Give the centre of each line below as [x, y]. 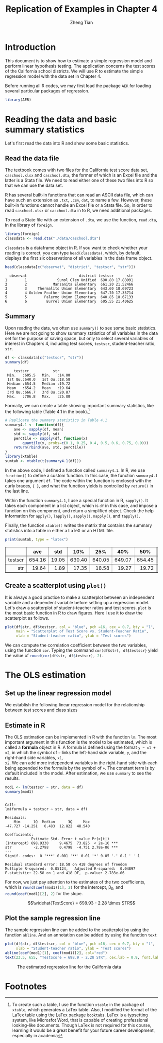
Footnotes [26, 987]
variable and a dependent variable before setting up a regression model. [77, 602]
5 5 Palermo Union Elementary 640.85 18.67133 [69, 297]
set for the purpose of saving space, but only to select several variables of [79, 338]
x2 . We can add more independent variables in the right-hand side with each [81, 763]
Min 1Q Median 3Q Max [52, 822]
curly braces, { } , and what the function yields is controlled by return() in [79, 486]
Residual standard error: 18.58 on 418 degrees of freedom [66, 864]
